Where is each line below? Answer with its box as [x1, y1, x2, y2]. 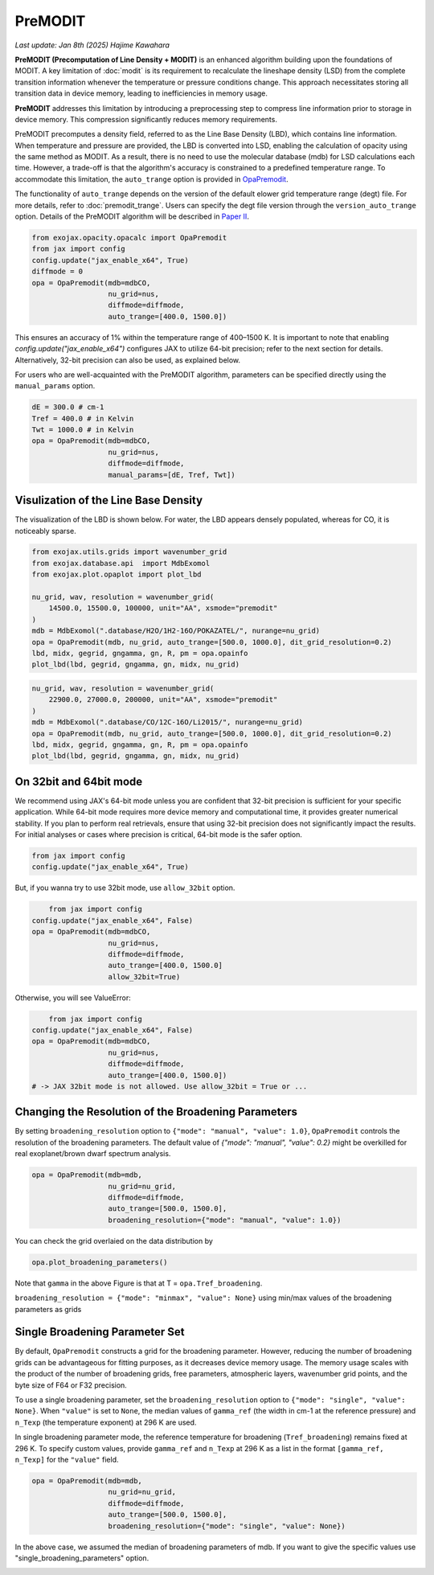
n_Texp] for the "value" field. [14, 1454, 119, 1464]
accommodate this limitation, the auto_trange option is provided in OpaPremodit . [14, 174, 289, 184]
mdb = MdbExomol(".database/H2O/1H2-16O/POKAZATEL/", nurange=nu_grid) [31, 626, 321, 635]
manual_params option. [14, 381, 96, 391]
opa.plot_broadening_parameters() [31, 1257, 168, 1266]
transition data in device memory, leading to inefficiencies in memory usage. [14, 88, 268, 98]
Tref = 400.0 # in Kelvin [31, 414, 134, 423]
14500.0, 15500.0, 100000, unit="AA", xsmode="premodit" [48, 604, 278, 613]
